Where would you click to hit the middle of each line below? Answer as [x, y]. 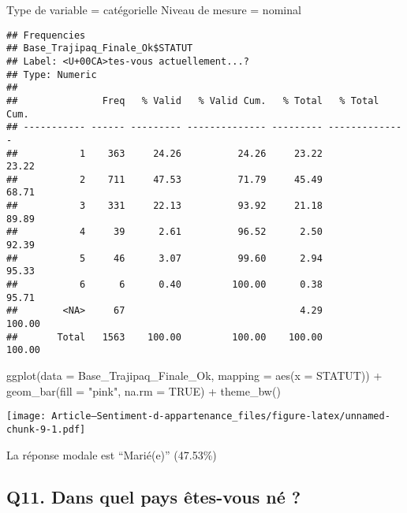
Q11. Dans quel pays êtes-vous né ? [154, 497]
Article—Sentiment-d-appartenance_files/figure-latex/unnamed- [221, 416]
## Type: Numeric [52, 74]
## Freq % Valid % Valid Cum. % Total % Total [193, 100]
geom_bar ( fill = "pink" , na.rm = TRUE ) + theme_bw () [144, 390]
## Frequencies [46, 35]
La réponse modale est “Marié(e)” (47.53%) [112, 454]
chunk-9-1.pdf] [46, 429]
